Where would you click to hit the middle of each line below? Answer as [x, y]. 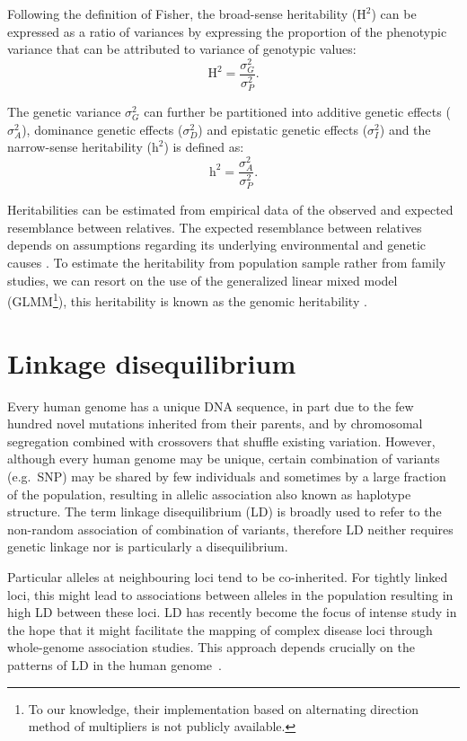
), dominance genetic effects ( [102, 129]
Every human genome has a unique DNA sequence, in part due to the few [211, 406]
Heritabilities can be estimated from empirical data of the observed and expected [230, 210]
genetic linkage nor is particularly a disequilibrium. [148, 547]
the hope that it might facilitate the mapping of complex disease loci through [220, 629]
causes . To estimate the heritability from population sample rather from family [227, 263]
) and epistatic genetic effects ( [283, 129]
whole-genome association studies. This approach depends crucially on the [211, 647]
